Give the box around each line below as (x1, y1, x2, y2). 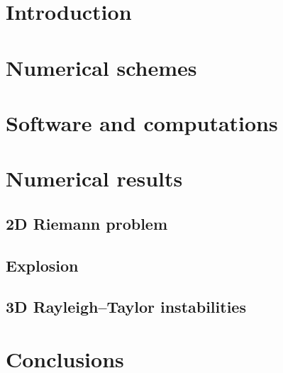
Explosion (6, 254, 79, 276)
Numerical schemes (6, 52, 197, 82)
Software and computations (6, 108, 278, 137)
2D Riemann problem (6, 212, 168, 234)
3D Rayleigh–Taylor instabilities (6, 296, 246, 318)
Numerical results (6, 164, 183, 193)
